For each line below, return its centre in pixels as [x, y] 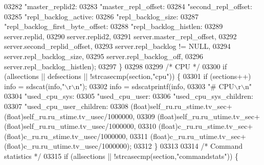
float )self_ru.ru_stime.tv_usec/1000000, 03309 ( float [91, 116]
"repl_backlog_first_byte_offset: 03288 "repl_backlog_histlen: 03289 [114, 26]
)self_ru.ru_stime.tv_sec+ [190, 106]
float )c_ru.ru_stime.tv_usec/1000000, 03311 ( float [87, 136]
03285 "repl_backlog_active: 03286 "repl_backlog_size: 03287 [102, 16]
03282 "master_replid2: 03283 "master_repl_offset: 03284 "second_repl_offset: [128, 6]
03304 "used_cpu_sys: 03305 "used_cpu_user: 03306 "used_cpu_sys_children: [129, 96]
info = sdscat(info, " [35, 86]
